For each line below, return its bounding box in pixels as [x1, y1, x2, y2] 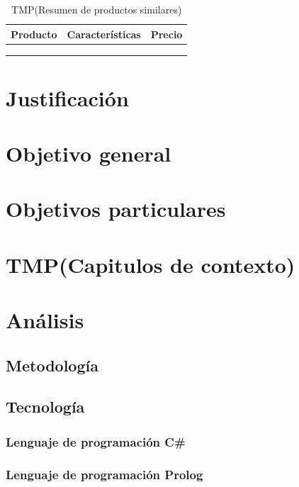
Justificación [6, 83, 129, 112]
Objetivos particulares [6, 194, 226, 223]
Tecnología [6, 396, 85, 418]
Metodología [6, 354, 98, 376]
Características [67, 26, 141, 41]
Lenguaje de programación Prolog [6, 465, 203, 483]
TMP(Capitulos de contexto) [6, 250, 295, 279]
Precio [150, 26, 183, 41]
